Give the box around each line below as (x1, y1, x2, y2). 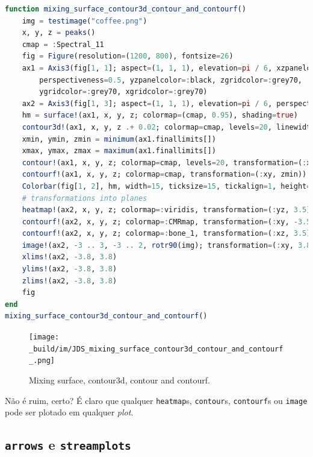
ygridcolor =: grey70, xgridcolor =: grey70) (39, 87, 208, 96)
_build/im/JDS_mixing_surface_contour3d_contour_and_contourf (29, 344, 284, 353)
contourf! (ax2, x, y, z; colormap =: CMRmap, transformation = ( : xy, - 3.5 (22, 217, 311, 226)
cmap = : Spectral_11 (22, 40, 104, 49)
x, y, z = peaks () (22, 28, 96, 37)
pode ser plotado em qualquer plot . (5, 406, 134, 418)
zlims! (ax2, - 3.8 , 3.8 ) (22, 276, 117, 285)
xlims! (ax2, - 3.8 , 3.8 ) (22, 253, 117, 262)
